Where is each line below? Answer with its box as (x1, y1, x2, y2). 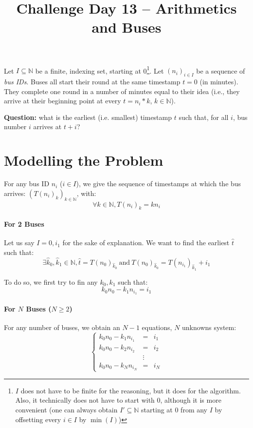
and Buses (91, 17, 162, 37)
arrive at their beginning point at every (4, 96, 121, 106)
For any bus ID (4, 178, 50, 189)
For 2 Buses (4, 218, 44, 229)
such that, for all (179, 112, 229, 122)
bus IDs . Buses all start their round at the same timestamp (4, 77, 181, 87)
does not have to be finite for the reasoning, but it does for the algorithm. (20, 385, 241, 395)
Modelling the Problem (4, 150, 163, 170)
